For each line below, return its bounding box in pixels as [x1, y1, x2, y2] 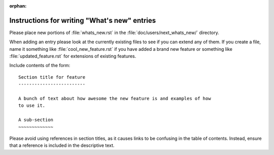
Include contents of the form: [9, 63, 71, 69]
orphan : [9, 3, 27, 9]
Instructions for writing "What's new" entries [9, 16, 156, 25]
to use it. [18, 103, 46, 109]
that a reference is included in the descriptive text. [9, 142, 115, 148]
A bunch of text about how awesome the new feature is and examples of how [18, 96, 211, 102]
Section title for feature [18, 74, 86, 80]
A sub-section [18, 117, 53, 123]
